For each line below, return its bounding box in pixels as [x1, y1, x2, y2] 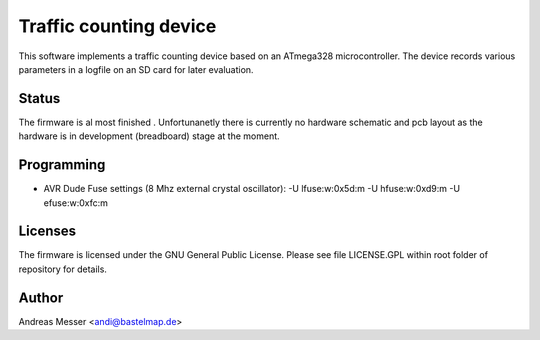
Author [18, 289, 64, 306]
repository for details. [18, 263, 107, 275]
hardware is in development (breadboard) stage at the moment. [18, 130, 280, 142]
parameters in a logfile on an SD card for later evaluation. [18, 63, 254, 75]
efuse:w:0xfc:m [43, 196, 109, 209]
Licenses [18, 223, 77, 240]
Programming [18, 156, 106, 174]
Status [18, 90, 61, 107]
